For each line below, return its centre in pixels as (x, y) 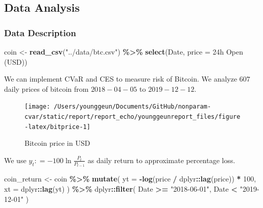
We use (15, 160)
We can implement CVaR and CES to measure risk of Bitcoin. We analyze (121, 79)
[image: (38, 107)
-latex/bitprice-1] (57, 127)
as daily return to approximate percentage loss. (161, 160)
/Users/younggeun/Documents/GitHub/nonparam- (133, 107)
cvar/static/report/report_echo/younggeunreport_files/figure (133, 117)
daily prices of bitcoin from (46, 88)
